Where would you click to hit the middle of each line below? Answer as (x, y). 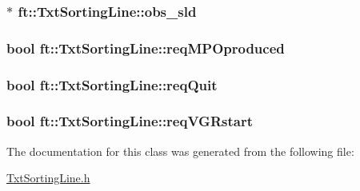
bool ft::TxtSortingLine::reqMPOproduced (146, 48)
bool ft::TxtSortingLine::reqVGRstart (130, 121)
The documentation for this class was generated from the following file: (180, 151)
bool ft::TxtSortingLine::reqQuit (112, 84)
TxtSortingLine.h (48, 178)
